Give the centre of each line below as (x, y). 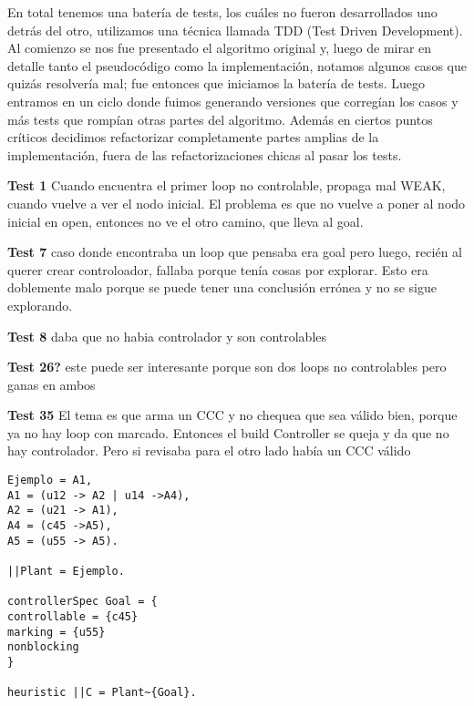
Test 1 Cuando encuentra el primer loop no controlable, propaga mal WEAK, (227, 185)
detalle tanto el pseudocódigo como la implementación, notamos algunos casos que (237, 65)
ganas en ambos (52, 384)
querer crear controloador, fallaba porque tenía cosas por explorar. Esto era (218, 269)
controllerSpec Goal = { (82, 602)
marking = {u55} (57, 632)
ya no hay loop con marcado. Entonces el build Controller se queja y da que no (228, 432)
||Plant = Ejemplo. (66, 571)
